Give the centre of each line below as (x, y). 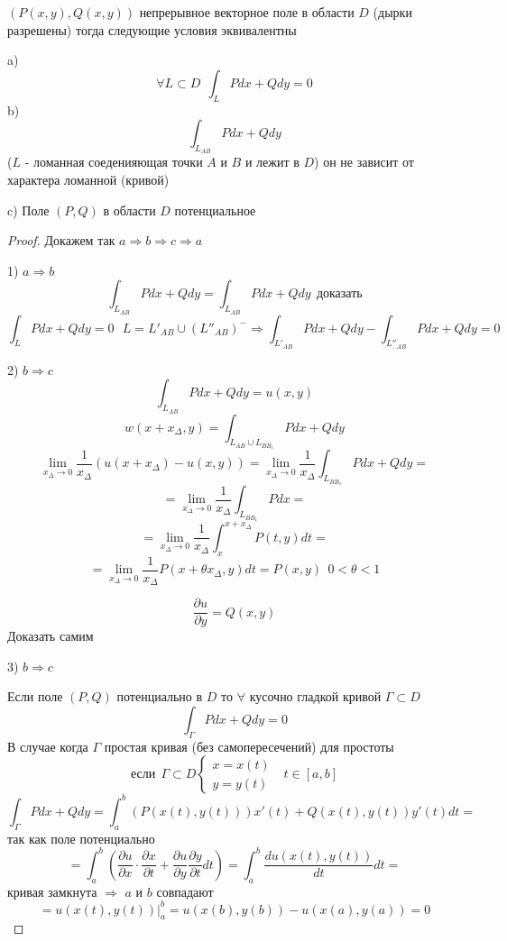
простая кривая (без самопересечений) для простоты (249, 746)
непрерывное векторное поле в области (247, 12)
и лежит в (272, 162)
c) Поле (28, 210)
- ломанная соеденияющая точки (114, 162)
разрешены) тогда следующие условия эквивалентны (152, 29)
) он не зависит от (364, 162)
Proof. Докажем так (61, 240)
